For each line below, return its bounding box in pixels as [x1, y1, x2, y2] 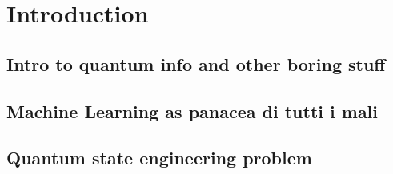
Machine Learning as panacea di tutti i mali [6, 98, 379, 123]
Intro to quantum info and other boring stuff [6, 51, 386, 76]
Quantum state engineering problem [6, 145, 312, 170]
